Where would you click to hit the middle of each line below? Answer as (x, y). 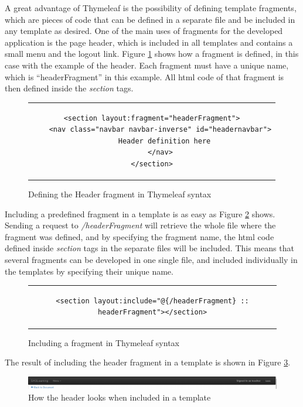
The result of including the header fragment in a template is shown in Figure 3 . (148, 362)
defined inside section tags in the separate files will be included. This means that (149, 248)
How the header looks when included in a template (120, 397)
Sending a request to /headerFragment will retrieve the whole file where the (140, 225)
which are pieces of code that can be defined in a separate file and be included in (150, 19)
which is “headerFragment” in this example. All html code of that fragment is (144, 76)
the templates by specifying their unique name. (89, 271)
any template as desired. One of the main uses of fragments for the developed (144, 31)
